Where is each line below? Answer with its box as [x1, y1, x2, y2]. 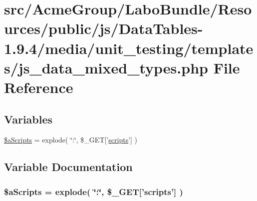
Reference [4, 76, 73, 97]
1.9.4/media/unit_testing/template [4, 37, 254, 58]
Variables [4, 111, 53, 126]
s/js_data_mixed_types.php [4, 57, 208, 77]
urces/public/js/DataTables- [4, 18, 203, 38]
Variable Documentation [4, 159, 133, 174]
